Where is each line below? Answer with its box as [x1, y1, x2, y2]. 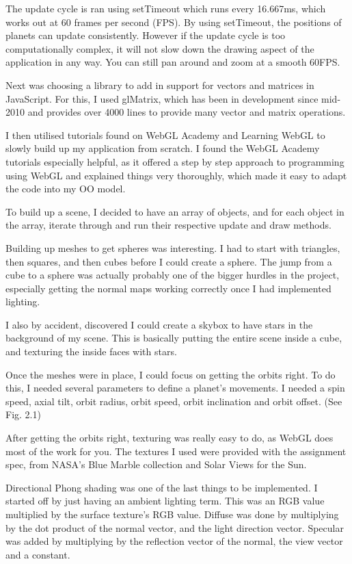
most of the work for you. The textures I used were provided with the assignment [5, 444, 347, 458]
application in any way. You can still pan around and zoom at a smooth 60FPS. [5, 55, 340, 69]
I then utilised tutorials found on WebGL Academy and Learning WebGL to [5, 127, 325, 142]
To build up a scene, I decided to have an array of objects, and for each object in [5, 204, 344, 218]
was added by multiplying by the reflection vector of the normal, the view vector [5, 534, 343, 548]
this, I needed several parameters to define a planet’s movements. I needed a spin [5, 381, 345, 395]
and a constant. [5, 547, 70, 561]
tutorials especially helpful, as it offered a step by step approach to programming [5, 154, 344, 168]
